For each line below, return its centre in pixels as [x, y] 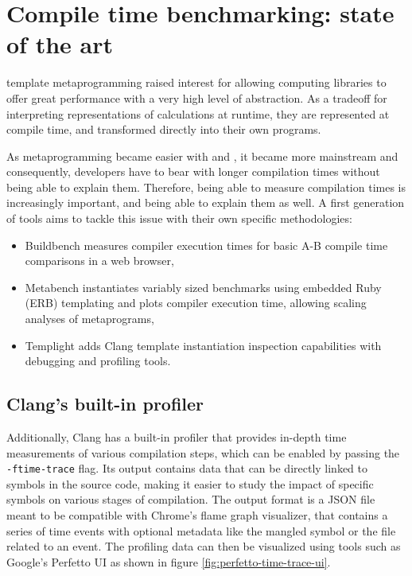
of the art [60, 44]
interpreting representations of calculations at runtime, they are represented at [198, 113]
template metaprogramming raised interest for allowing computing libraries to [196, 82]
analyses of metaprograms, [89, 319]
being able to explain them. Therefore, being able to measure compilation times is [206, 187]
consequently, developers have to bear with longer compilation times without [193, 171]
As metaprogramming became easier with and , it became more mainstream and [202, 156]
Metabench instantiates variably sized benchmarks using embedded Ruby [203, 287]
